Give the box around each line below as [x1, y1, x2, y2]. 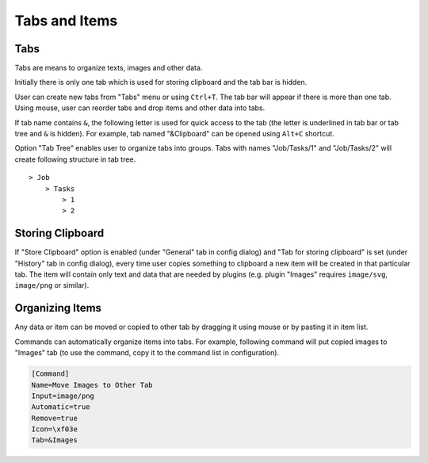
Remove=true [31, 413, 78, 423]
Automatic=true [31, 403, 90, 411]
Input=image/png [31, 391, 95, 400]
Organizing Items [14, 301, 102, 315]
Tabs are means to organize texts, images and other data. [14, 63, 203, 73]
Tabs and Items [14, 12, 118, 29]
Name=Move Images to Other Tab [31, 381, 154, 389]
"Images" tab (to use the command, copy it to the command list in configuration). [14, 348, 280, 358]
